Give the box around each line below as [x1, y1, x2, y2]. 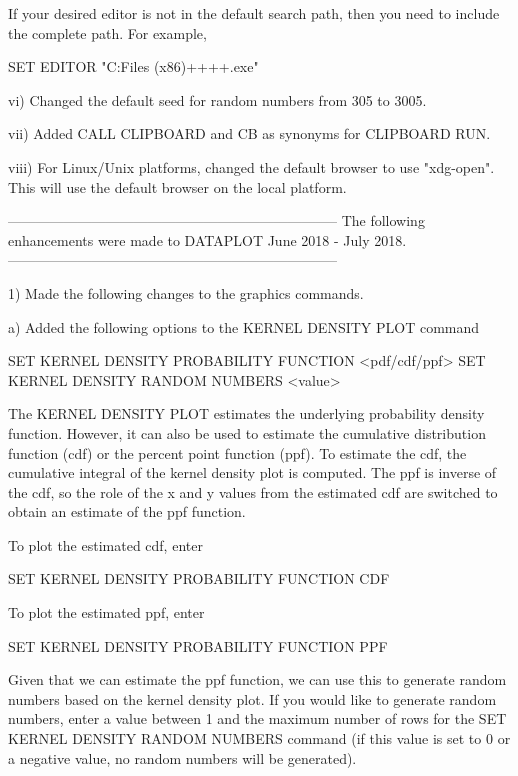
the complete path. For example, [8, 22, 207, 43]
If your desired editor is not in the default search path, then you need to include [8, 3, 500, 23]
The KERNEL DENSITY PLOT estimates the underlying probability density [8, 403, 485, 424]
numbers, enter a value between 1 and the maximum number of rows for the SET [8, 708, 507, 729]
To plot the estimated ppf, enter [8, 602, 205, 623]
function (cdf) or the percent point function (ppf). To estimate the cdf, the [8, 442, 467, 463]
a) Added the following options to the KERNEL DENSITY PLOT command [8, 316, 480, 337]
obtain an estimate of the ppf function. [8, 501, 246, 522]
